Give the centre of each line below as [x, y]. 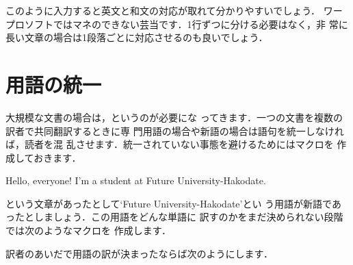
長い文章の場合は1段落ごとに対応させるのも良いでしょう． [137, 37]
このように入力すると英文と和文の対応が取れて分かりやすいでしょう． [163, 10]
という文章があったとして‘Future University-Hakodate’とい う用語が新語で [169, 203]
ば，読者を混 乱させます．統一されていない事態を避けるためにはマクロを [170, 144]
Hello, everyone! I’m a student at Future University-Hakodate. [136, 180]
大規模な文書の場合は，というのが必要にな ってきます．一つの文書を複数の [174, 117]
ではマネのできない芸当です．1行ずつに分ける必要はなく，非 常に [200, 24]
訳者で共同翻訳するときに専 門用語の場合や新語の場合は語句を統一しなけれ [175, 130]
